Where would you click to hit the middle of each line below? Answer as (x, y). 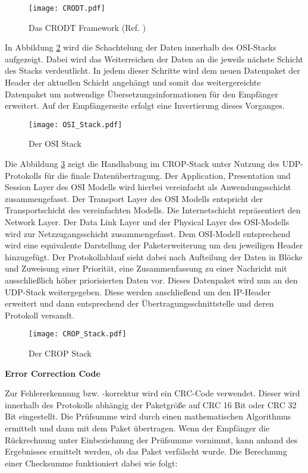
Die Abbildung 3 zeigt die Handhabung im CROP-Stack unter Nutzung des (142, 164)
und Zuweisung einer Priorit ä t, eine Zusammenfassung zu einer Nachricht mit (146, 268)
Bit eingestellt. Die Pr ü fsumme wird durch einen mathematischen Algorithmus (148, 416)
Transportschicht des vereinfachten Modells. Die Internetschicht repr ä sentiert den (153, 210)
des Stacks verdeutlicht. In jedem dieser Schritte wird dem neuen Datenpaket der (153, 70)
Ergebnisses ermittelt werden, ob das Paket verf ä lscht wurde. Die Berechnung (146, 451)
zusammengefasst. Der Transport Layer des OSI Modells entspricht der (134, 198)
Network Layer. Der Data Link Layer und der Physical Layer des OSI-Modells (147, 222)
